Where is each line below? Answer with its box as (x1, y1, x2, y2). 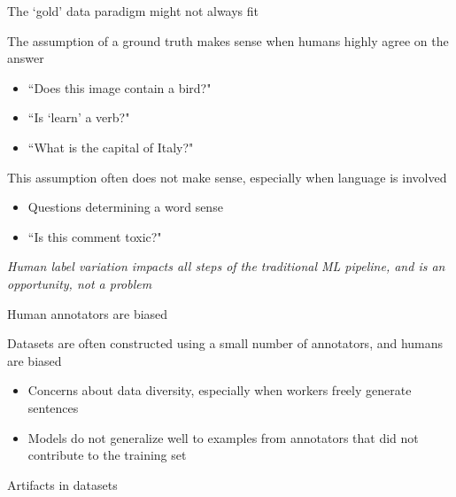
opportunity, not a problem (7, 274, 152, 292)
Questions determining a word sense (27, 198, 223, 216)
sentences (27, 398, 79, 416)
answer (7, 49, 44, 67)
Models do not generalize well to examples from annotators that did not (27, 428, 419, 447)
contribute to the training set (27, 446, 187, 464)
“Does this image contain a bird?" (27, 78, 212, 97)
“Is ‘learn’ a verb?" (27, 108, 130, 127)
